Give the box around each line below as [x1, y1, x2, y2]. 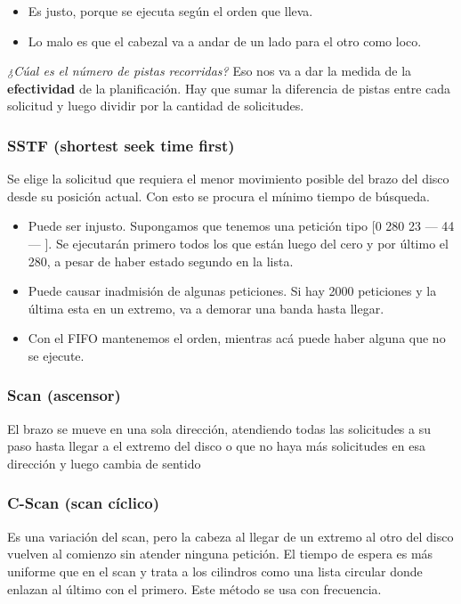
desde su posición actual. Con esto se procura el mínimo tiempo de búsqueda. [7, 186, 430, 205]
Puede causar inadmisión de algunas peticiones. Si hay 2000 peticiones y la [28, 282, 437, 300]
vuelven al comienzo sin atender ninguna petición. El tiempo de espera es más [7, 544, 433, 563]
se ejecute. [28, 346, 85, 364]
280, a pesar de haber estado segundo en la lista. [28, 251, 294, 270]
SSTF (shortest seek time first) [7, 134, 235, 156]
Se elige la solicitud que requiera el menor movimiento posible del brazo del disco [7, 169, 449, 188]
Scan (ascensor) [7, 384, 121, 406]
